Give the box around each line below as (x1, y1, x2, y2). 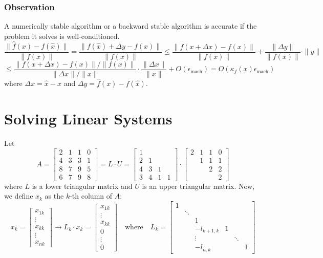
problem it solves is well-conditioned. (4, 30, 120, 41)
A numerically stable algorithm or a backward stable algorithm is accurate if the (4, 20, 257, 31)
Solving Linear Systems (4, 107, 173, 128)
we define (4, 190, 33, 201)
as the (45, 190, 64, 201)
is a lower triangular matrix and (32, 180, 133, 191)
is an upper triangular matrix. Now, (142, 180, 255, 191)
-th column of (70, 190, 113, 201)
